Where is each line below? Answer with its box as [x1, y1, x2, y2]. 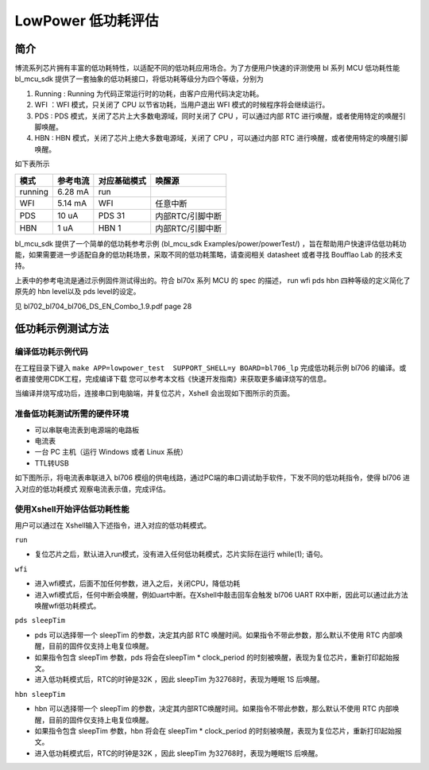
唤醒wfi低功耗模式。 [34, 601, 101, 611]
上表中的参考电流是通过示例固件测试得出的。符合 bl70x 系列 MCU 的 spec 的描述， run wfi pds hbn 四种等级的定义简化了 [14, 275, 411, 285]
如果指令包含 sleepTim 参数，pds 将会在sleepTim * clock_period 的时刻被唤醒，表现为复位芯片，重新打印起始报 [34, 652, 400, 662]
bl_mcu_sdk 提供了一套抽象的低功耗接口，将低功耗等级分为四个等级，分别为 [14, 74, 264, 83]
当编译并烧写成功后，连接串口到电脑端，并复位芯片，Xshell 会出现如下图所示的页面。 [14, 389, 295, 398]
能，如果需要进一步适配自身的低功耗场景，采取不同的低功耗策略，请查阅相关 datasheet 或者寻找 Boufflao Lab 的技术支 [14, 250, 403, 259]
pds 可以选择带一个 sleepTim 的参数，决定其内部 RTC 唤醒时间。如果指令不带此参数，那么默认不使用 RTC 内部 [34, 630, 396, 640]
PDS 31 [98, 210, 126, 221]
